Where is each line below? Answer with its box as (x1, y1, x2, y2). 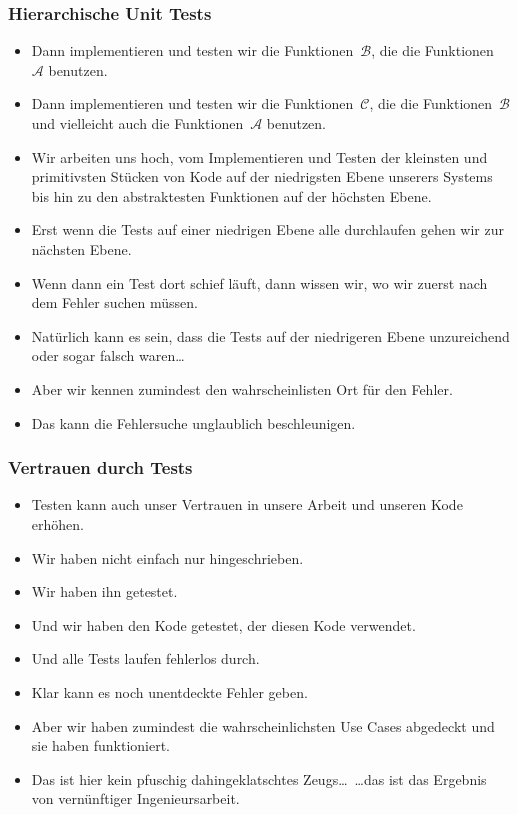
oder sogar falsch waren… (31, 345, 185, 366)
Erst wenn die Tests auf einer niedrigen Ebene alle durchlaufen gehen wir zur (31, 219, 505, 240)
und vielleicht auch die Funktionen (31, 113, 244, 133)
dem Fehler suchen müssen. (31, 292, 198, 313)
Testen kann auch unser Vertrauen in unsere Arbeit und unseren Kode (31, 494, 463, 515)
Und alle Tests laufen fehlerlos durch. (31, 648, 260, 669)
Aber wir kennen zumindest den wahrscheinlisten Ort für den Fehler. (31, 378, 453, 399)
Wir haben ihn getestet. (31, 581, 178, 602)
